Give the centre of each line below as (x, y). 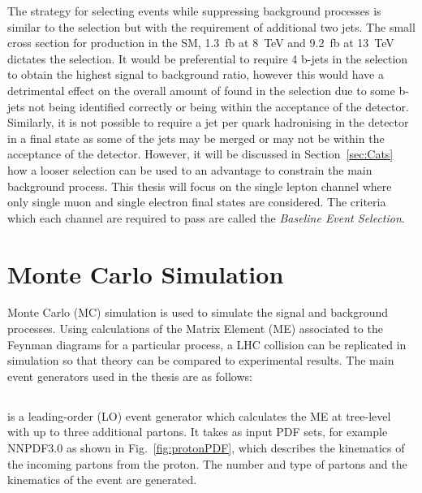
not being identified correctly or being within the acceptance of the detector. (219, 106)
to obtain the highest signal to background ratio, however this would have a (196, 74)
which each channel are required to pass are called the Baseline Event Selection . (206, 217)
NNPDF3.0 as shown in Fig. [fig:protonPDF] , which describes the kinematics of (206, 447)
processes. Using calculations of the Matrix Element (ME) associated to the (195, 329)
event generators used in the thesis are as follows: (130, 376)
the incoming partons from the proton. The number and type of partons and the (207, 463)
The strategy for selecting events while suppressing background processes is (194, 11)
